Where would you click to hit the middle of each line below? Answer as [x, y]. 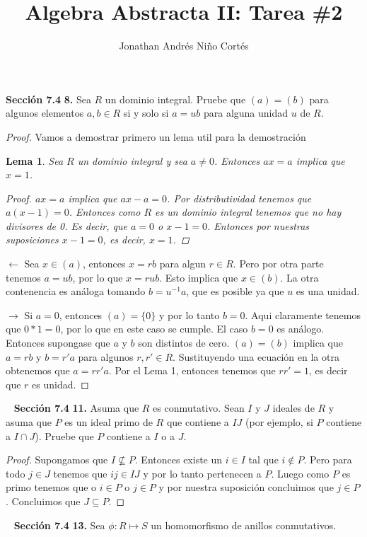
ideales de [293, 408]
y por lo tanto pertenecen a [202, 473]
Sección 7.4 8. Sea [48, 99]
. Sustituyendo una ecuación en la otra [256, 356]
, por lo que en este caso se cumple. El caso [154, 329]
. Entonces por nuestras [258, 225]
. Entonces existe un [179, 460]
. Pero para [328, 460]
